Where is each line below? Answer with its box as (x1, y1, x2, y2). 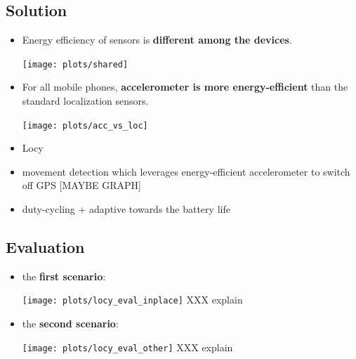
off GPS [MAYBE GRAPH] (22, 178, 141, 192)
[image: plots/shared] (22, 59, 128, 70)
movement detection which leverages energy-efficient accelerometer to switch (22, 164, 350, 178)
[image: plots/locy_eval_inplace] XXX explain (22, 292, 243, 307)
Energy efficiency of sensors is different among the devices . (22, 32, 292, 47)
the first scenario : (22, 268, 106, 283)
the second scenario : (22, 316, 119, 331)
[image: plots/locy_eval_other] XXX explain (22, 339, 233, 354)
